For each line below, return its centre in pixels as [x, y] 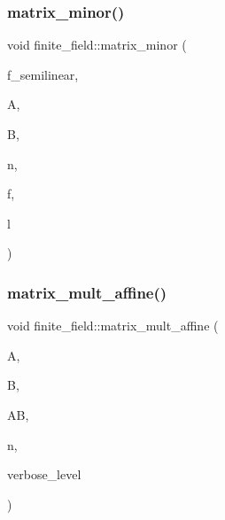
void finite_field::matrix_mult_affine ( [113, 326]
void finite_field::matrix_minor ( [97, 45]
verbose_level [44, 474]
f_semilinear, [43, 74]
